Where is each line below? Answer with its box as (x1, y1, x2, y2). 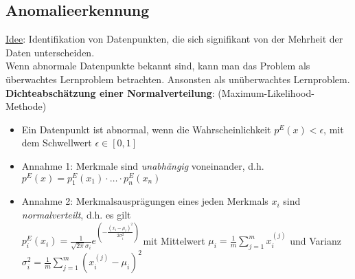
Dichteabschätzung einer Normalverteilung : (5, 85, 215, 100)
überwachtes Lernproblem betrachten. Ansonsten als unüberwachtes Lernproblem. (5, 71, 350, 86)
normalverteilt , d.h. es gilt (21, 208, 131, 222)
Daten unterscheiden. (5, 45, 95, 59)
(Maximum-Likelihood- (218, 85, 314, 100)
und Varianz (290, 233, 341, 247)
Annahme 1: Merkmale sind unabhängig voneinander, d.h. (21, 158, 264, 172)
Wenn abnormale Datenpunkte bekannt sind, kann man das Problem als (5, 58, 310, 73)
